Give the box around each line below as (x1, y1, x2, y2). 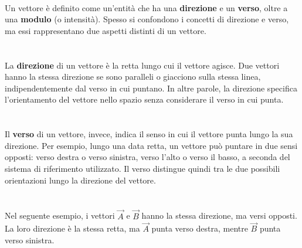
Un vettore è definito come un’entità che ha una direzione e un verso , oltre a (5, 1, 288, 13)
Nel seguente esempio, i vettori (5, 209, 115, 222)
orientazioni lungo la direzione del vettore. (5, 174, 156, 186)
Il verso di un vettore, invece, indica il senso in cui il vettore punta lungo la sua (5, 128, 293, 140)
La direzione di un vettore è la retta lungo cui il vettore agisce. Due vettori (5, 59, 280, 71)
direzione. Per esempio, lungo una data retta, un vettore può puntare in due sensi (5, 139, 298, 151)
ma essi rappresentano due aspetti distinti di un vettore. (5, 24, 206, 36)
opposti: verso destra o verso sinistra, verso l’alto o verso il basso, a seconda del (5, 151, 290, 163)
